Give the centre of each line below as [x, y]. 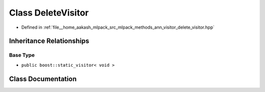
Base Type [22, 55]
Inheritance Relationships [49, 41]
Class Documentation [43, 79]
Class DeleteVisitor [49, 13]
